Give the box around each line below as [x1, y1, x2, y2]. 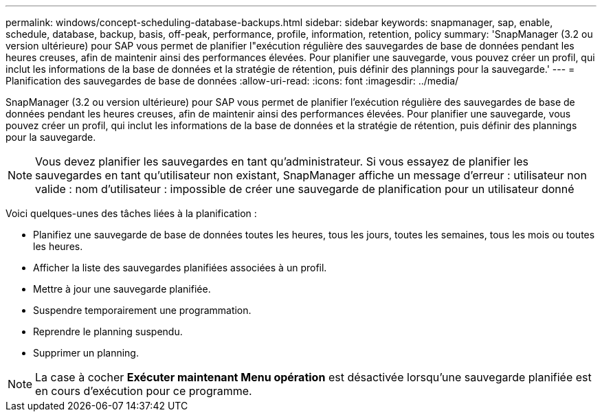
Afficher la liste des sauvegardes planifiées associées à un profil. [33, 262, 327, 273]
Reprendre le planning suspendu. [33, 326, 183, 337]
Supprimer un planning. [33, 347, 139, 359]
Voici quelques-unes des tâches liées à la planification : [5, 207, 257, 219]
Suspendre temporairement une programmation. [33, 304, 252, 316]
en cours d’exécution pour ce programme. [35, 384, 252, 398]
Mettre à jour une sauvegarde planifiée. [33, 283, 211, 295]
